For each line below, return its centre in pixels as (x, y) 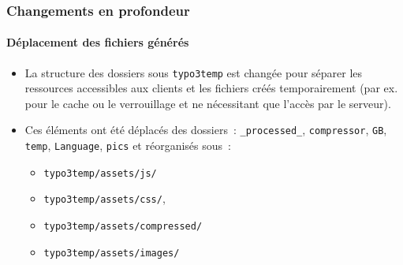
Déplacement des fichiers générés (98, 42)
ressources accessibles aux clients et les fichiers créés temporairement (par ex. (211, 88)
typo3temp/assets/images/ (112, 253)
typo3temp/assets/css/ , (104, 198)
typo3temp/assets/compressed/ (123, 227)
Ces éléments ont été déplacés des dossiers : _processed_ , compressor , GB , (206, 130)
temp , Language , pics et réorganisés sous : (128, 146)
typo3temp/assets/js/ (100, 173)
